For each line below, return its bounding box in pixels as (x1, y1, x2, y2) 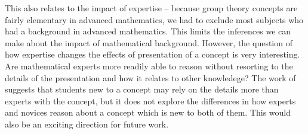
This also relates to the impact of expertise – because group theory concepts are (5, 2, 298, 14)
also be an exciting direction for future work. (5, 117, 169, 130)
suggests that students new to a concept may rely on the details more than (5, 83, 279, 95)
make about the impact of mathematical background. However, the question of (5, 36, 292, 49)
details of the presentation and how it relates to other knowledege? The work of (5, 71, 296, 84)
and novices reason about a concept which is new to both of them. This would (5, 106, 291, 119)
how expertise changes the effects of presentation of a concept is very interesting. (5, 48, 300, 60)
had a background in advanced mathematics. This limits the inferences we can (5, 25, 291, 37)
